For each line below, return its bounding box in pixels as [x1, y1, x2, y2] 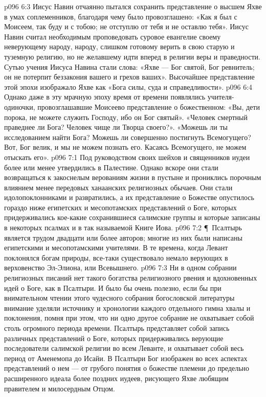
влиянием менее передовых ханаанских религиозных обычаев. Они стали [4, 182, 233, 192]
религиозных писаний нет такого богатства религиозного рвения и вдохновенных [4, 272, 257, 283]
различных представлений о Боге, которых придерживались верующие [4, 332, 224, 343]
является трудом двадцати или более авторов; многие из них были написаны [4, 232, 242, 243]
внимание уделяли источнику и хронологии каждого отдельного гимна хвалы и [4, 302, 251, 313]
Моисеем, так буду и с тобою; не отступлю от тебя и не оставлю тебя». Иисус [4, 21, 249, 32]
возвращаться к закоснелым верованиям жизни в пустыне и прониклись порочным [4, 172, 261, 183]
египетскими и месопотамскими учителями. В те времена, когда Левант [4, 242, 228, 253]
